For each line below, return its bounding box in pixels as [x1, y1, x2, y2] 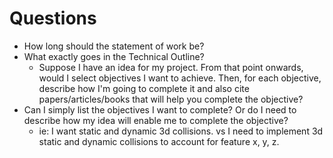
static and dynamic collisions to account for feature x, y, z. [38, 135, 280, 147]
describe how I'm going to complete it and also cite [38, 82, 250, 94]
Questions [9, 7, 97, 30]
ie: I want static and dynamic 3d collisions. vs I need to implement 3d [38, 125, 324, 137]
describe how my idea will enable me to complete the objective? [23, 114, 289, 126]
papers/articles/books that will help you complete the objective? [38, 93, 304, 105]
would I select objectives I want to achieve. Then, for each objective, [38, 72, 322, 84]
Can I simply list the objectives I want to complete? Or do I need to [23, 103, 297, 116]
